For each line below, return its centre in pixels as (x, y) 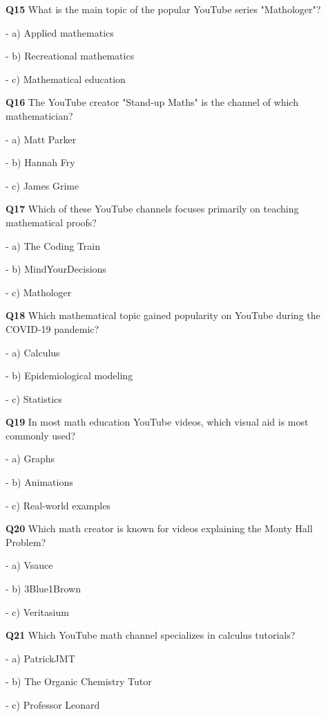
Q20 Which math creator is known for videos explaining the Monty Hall (159, 528)
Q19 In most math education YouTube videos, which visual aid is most (157, 422)
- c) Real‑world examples (58, 505)
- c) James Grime (42, 185)
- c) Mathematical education (66, 79)
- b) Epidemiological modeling (69, 375)
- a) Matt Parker (41, 139)
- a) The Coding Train (53, 245)
